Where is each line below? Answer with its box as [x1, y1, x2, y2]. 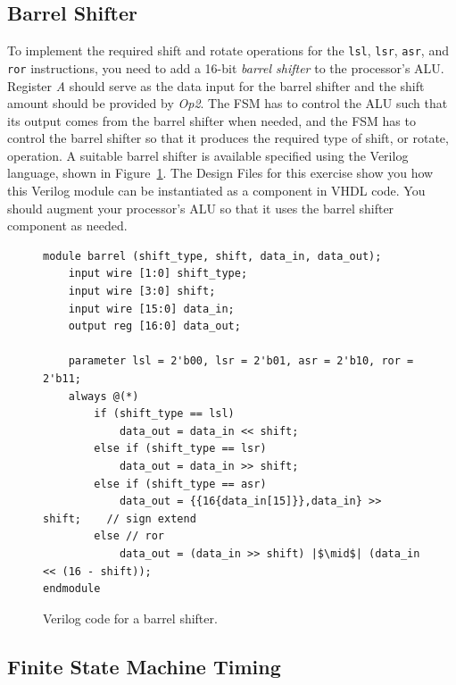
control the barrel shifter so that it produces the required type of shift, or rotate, [7, 129, 449, 147]
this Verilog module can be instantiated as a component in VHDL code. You [7, 181, 426, 200]
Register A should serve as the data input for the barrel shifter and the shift [7, 76, 425, 95]
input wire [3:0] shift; [68, 285, 216, 298]
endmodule [43, 582, 101, 596]
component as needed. [7, 216, 128, 235]
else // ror [94, 530, 165, 543]
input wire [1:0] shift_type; [68, 267, 248, 280]
